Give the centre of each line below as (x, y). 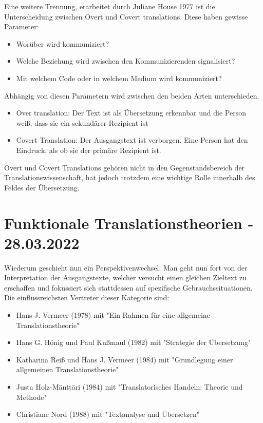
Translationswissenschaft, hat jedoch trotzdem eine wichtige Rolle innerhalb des (130, 177)
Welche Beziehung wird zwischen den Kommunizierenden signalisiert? (126, 61)
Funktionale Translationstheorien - (129, 223)
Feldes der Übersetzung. (42, 187)
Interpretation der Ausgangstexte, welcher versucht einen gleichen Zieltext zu (126, 277)
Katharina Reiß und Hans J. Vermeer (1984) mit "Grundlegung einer (125, 359)
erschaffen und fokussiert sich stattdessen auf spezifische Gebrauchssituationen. (128, 287)
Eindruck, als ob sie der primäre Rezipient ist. (89, 150)
